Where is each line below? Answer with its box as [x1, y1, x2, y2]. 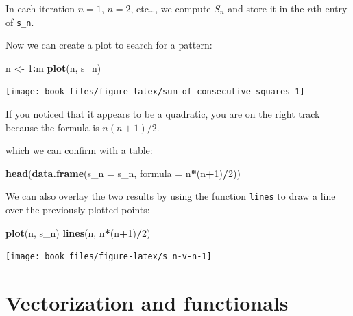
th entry [313, 1, 348, 15]
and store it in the [228, 1, 304, 15]
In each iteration [5, 1, 75, 15]
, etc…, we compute [130, 1, 211, 15]
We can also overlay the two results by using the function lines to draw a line [5, 189, 336, 203]
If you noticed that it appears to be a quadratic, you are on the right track [5, 107, 320, 121]
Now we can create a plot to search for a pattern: [5, 38, 212, 52]
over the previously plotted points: [5, 202, 150, 217]
